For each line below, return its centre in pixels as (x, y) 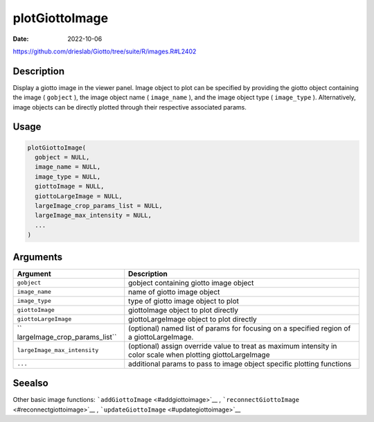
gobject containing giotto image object (191, 283)
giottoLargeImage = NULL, (79, 196)
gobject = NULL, (62, 157)
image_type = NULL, (68, 176)
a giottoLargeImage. (161, 337)
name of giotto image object (174, 292)
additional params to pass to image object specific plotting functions (240, 364)
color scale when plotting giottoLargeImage (199, 355)
